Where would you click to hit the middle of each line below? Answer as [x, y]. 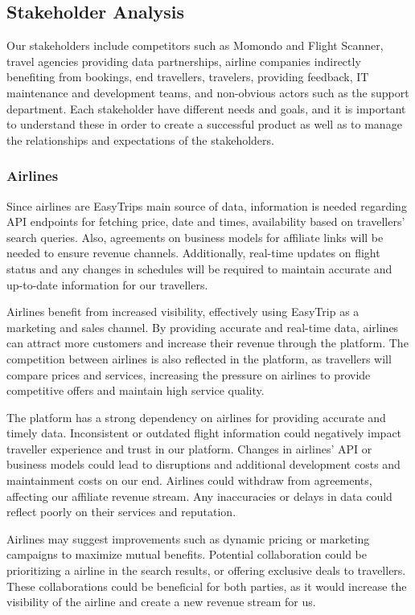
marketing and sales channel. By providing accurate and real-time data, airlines [203, 327]
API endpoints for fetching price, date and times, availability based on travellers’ [206, 221]
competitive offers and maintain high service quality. [136, 390]
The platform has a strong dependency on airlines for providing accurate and [196, 417]
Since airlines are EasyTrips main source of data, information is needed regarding [207, 205]
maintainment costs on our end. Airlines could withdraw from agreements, [189, 480]
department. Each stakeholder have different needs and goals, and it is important [206, 108]
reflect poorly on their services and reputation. [121, 512]
